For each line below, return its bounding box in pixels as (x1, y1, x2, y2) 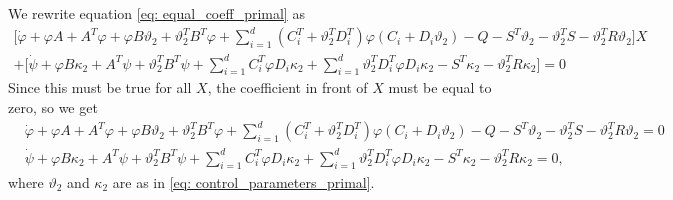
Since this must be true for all (8, 77, 192, 98)
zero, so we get (8, 97, 98, 118)
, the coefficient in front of (207, 77, 368, 98)
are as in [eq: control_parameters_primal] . (112, 171, 375, 192)
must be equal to (388, 77, 492, 98)
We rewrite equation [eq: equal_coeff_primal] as (8, 3, 305, 23)
